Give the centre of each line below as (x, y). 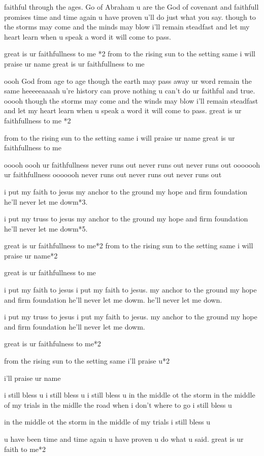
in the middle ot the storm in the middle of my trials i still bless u (107, 422)
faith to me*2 (25, 449)
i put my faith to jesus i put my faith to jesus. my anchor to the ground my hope (130, 290)
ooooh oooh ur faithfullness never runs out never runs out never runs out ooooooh (132, 164)
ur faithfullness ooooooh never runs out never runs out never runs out (113, 174)
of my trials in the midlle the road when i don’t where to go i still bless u (118, 404)
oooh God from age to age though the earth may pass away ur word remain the (128, 80)
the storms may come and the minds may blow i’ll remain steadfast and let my (127, 27)
